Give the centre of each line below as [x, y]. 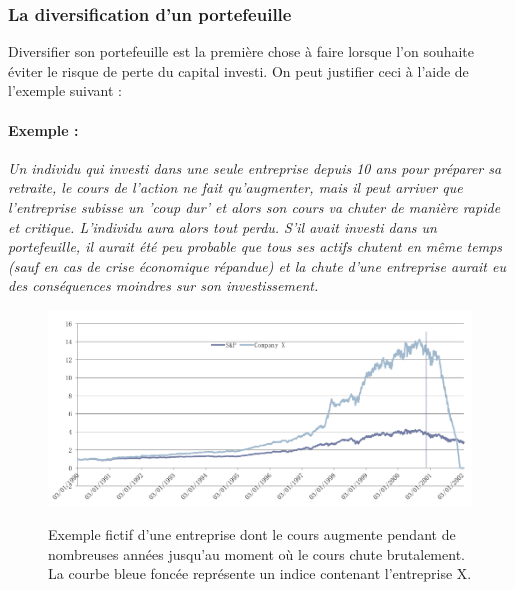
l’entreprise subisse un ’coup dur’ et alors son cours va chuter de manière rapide [254, 206]
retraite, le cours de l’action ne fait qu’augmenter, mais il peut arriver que [235, 187]
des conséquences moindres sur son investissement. [163, 285]
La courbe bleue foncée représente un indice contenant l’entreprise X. [260, 573]
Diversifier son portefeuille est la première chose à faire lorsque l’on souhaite [241, 51]
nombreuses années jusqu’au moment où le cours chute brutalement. [256, 553]
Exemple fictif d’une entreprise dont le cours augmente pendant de [252, 534]
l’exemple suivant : [65, 90]
